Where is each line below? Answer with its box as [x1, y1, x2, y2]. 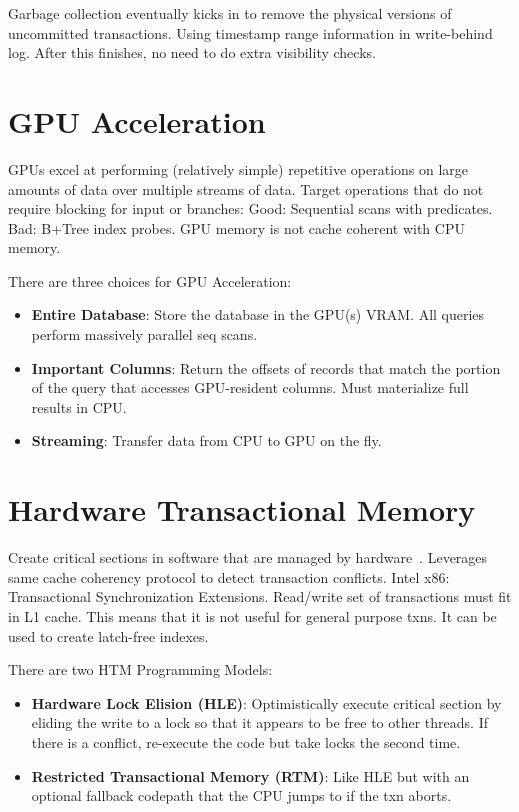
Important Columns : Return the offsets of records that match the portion [31, 357, 501, 378]
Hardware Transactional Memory [8, 489, 476, 530]
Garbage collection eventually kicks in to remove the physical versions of [8, 3, 452, 23]
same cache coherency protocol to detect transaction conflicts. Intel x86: [8, 566, 450, 587]
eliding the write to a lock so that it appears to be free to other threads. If [31, 712, 488, 733]
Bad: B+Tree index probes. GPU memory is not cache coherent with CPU [8, 217, 465, 238]
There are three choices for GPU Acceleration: [8, 270, 292, 291]
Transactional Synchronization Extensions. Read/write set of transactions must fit [8, 586, 512, 607]
